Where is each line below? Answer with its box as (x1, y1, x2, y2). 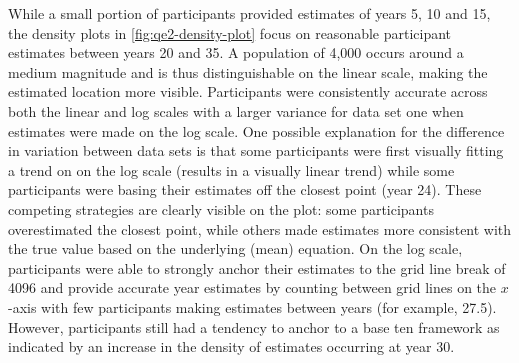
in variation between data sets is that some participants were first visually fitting (8, 140, 504, 161)
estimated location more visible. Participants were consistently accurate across (8, 81, 488, 102)
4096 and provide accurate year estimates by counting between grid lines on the (8, 277, 497, 298)
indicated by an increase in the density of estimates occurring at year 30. (8, 336, 455, 357)
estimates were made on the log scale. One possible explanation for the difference (8, 120, 505, 141)
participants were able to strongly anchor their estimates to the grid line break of (8, 257, 506, 278)
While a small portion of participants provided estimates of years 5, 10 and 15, (8, 3, 491, 23)
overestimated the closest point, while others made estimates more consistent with (8, 218, 512, 239)
